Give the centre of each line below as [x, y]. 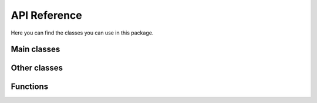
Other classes [37, 68]
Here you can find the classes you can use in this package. [82, 33]
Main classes [36, 49]
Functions [30, 87]
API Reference [46, 15]
